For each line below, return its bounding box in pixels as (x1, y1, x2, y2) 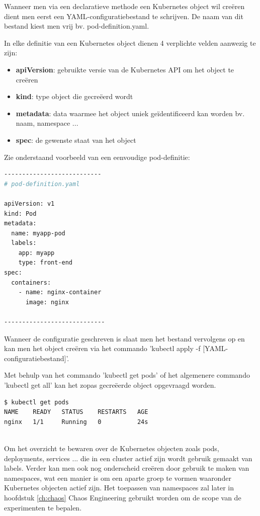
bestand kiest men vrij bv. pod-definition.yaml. (4, 21, 149, 31)
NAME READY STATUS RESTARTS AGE (4, 408, 148, 416)
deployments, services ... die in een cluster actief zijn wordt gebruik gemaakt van (4, 453, 252, 463)
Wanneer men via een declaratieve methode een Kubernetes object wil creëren (4, 1, 245, 11)
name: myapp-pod (11, 229, 65, 237)
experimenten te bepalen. (4, 502, 82, 512)
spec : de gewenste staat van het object (16, 134, 136, 145)
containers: (11, 279, 51, 286)
